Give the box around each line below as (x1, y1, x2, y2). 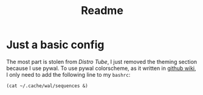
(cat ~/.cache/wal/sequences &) (6, 83, 88, 89)
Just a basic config (6, 38, 105, 52)
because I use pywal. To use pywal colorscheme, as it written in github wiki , (6, 65, 196, 72)
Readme (81, 4, 123, 18)
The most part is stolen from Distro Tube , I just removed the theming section (6, 58, 198, 65)
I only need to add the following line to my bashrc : (6, 71, 131, 78)
